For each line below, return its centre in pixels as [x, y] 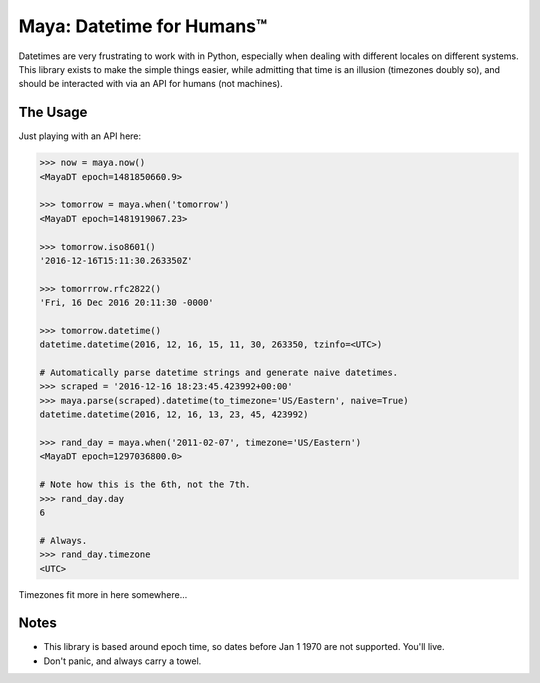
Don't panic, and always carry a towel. [122, 661]
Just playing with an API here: [80, 136]
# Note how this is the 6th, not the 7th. [145, 484]
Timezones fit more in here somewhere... [103, 594]
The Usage [53, 112]
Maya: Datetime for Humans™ [143, 26]
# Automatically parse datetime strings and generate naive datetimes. [219, 373]
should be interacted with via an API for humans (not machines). [151, 84]
